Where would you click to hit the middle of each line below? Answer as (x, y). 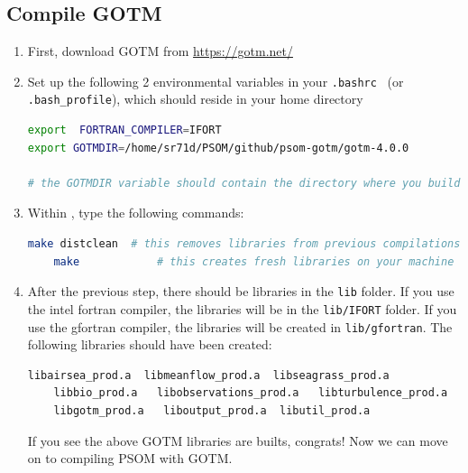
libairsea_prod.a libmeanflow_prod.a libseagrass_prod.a (208, 375)
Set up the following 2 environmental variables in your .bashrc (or (216, 81)
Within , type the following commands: (136, 213)
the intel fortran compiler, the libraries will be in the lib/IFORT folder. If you (242, 308)
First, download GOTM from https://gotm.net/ (160, 51)
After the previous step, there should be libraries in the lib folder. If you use (241, 291)
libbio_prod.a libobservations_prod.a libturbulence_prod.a (251, 393)
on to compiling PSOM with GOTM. (130, 458)
